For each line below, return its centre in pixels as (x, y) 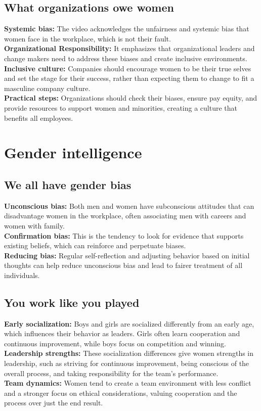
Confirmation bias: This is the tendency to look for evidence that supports (124, 235)
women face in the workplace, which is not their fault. (88, 38)
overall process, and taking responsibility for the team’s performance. (111, 373)
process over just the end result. (54, 403)
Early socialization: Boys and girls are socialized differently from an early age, (129, 323)
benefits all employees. (39, 118)
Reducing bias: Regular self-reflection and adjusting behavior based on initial (127, 255)
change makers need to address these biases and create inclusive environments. (126, 58)
